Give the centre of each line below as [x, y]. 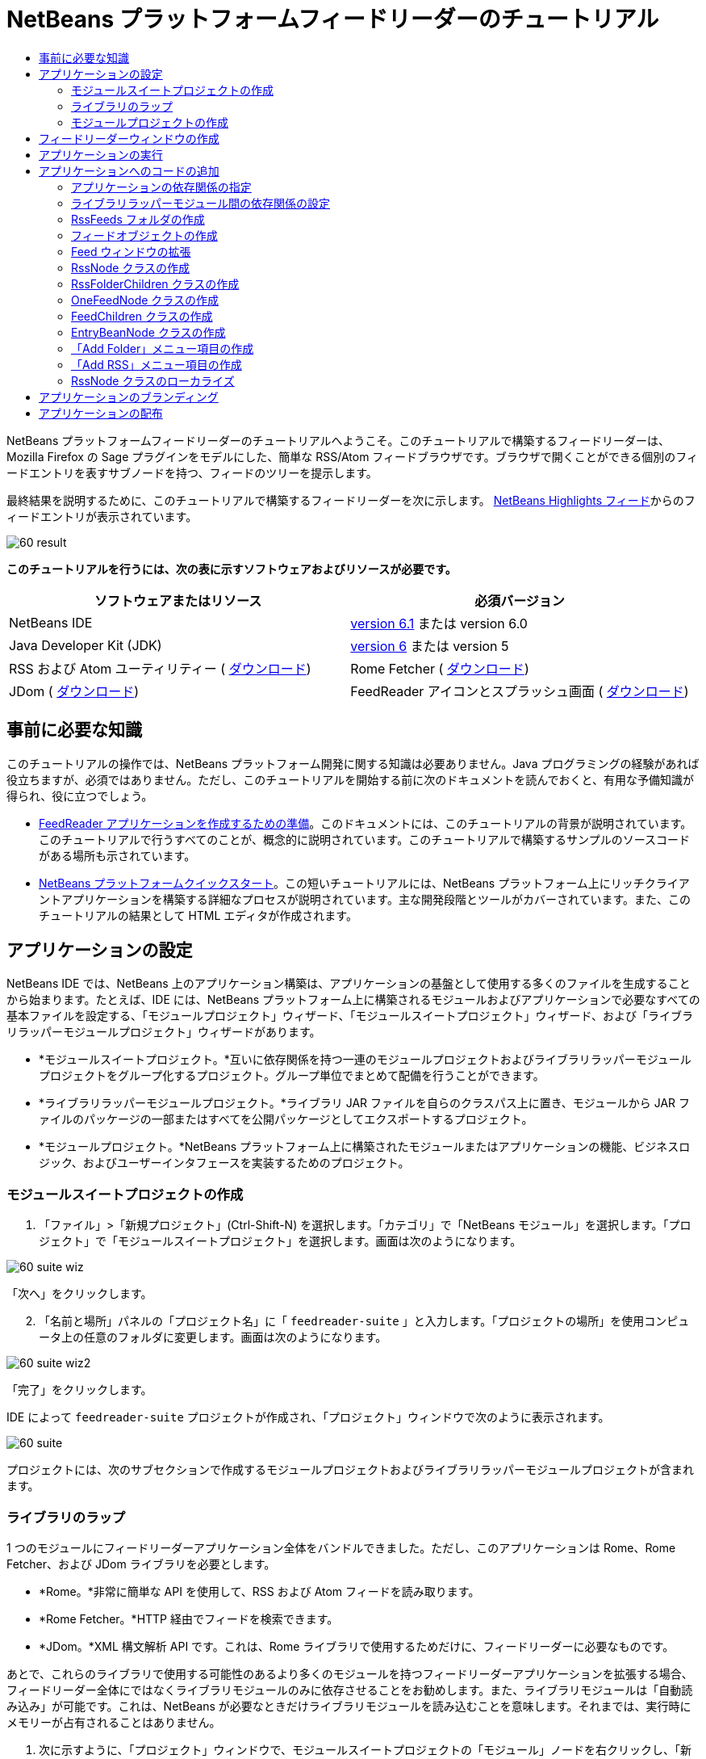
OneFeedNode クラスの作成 [145, 300]
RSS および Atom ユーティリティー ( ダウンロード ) [160, 668]
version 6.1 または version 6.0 [439, 623]
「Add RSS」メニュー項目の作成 [157, 364]
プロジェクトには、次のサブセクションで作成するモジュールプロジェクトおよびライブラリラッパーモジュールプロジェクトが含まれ [351, 1470]
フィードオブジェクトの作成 [144, 235]
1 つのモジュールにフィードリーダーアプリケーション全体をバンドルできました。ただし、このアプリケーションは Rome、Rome [341, 1547]
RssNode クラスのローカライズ [153, 380]
